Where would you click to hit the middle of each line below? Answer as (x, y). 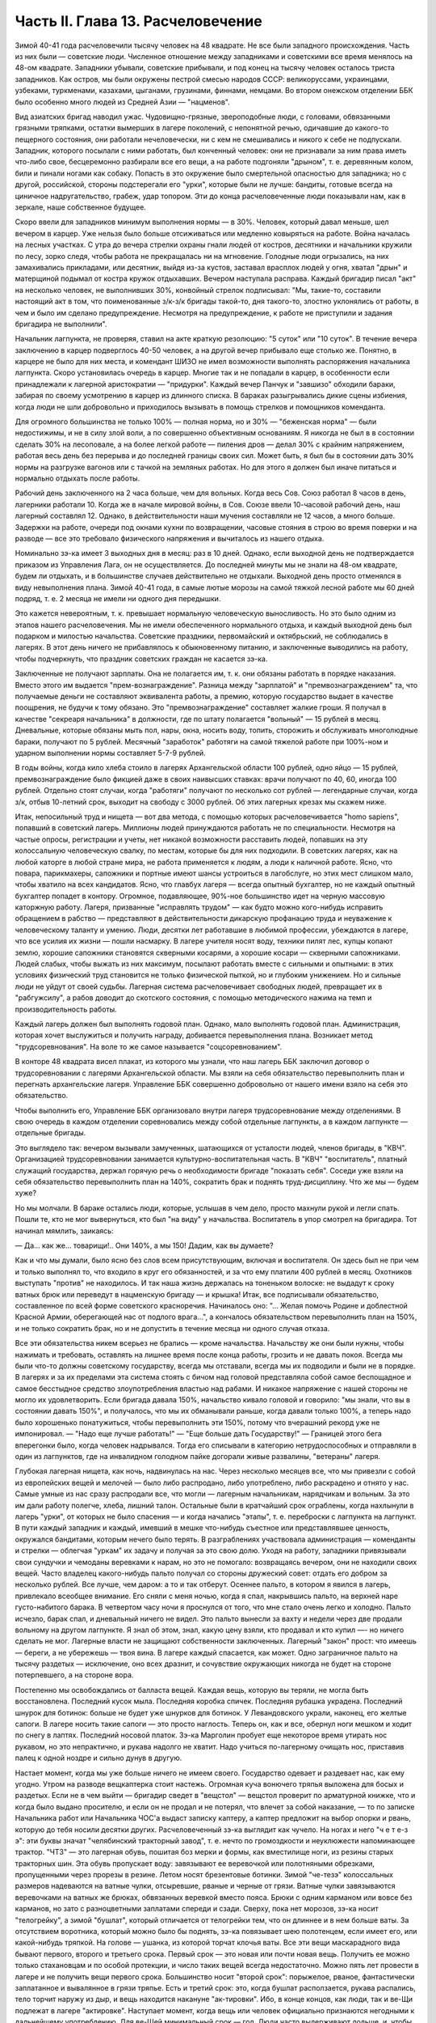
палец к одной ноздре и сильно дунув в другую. (99, 1758)
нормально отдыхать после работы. (78, 478)
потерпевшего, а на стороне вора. (74, 1675)
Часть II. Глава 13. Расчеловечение (138, 21)
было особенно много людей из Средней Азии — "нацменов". (122, 102)
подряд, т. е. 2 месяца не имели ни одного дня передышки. (118, 598)
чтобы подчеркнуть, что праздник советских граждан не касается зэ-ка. (141, 659)
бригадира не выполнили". (61, 324)
